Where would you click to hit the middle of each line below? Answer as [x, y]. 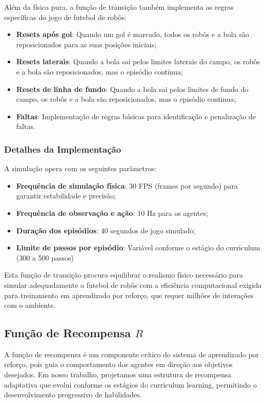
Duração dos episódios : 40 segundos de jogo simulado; [106, 230]
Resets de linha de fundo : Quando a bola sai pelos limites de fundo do [132, 89]
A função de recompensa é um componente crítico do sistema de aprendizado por [132, 354]
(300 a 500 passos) [45, 257]
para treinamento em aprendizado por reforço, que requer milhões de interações [129, 295]
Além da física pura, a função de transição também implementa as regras [119, 7]
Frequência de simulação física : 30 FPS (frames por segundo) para [127, 185]
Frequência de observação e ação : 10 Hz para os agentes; [112, 213]
